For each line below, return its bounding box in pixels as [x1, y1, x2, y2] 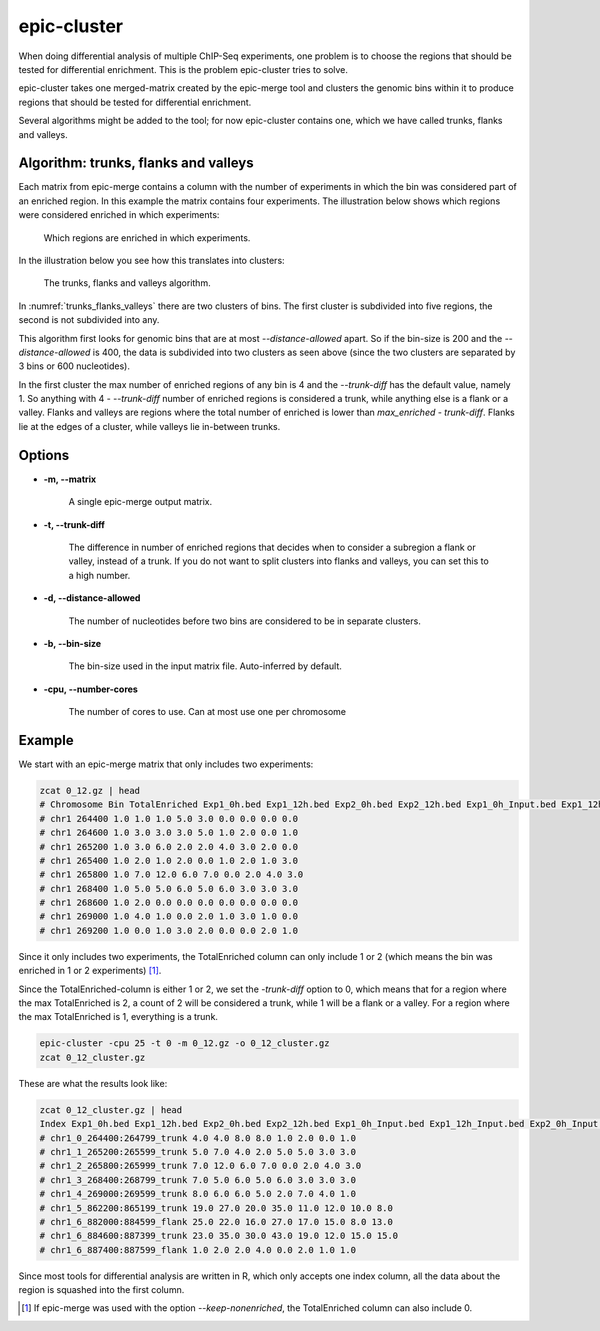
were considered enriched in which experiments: [18, 209, 220, 221]
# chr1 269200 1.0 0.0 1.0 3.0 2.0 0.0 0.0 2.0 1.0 [39, 925, 299, 936]
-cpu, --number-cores [43, 683, 139, 695]
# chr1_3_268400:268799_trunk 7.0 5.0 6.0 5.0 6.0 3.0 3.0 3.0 [39, 1174, 357, 1185]
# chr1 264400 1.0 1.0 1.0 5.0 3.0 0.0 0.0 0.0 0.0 [39, 813, 299, 824]
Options [18, 446, 70, 464]
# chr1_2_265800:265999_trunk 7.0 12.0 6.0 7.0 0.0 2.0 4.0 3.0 [39, 1160, 362, 1172]
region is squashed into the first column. [18, 1284, 185, 1296]
